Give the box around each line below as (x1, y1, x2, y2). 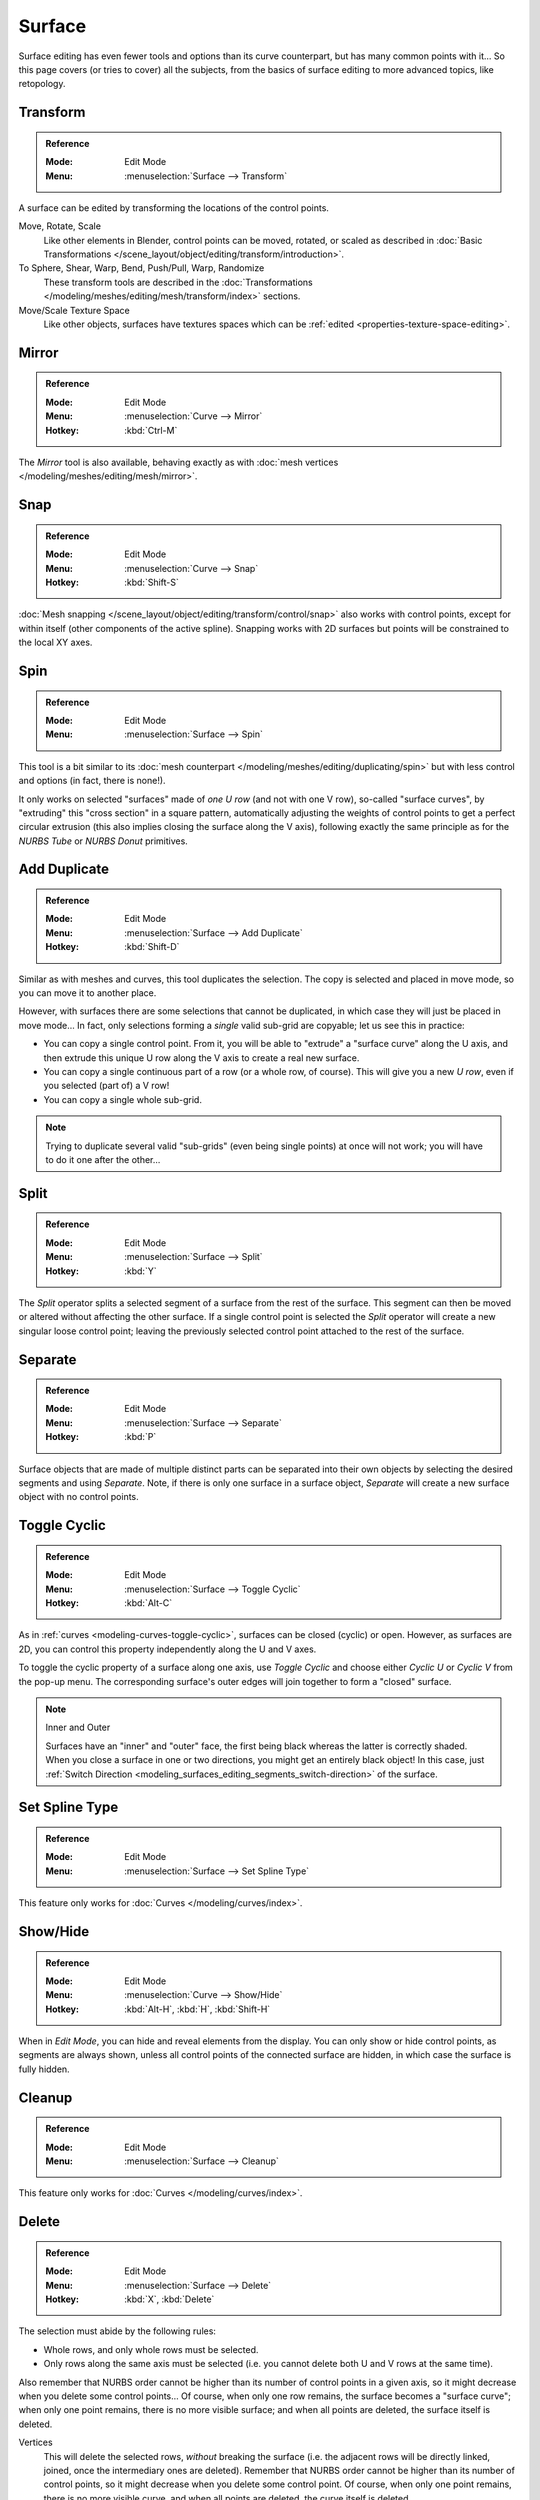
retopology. (18, 78, 66, 90)
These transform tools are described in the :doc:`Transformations (43, 276, 314, 288)
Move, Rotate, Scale (18, 220, 102, 232)
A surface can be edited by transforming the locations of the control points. (18, 201, 330, 214)
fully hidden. (18, 2063, 70, 2075)
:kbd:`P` (124, 1431, 157, 1443)
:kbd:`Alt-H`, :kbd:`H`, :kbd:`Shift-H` (124, 2003, 271, 2015)
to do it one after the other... (45, 1153, 161, 1165)
